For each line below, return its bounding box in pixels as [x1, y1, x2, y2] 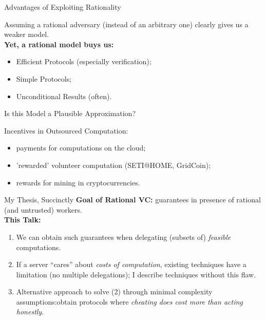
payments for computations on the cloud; [16, 142, 146, 153]
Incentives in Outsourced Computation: [4, 125, 128, 136]
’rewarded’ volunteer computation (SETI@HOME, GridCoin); [16, 159, 211, 170]
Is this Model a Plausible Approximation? [4, 108, 136, 119]
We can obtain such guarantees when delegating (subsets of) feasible [16, 231, 231, 242]
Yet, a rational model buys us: [4, 39, 114, 49]
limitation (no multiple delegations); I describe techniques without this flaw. [16, 269, 256, 279]
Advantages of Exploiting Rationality [4, 2, 121, 12]
